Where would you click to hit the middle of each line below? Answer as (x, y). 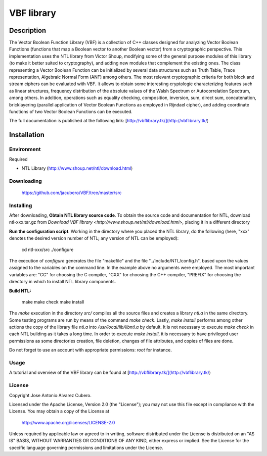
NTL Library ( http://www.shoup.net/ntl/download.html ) (77, 168)
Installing (21, 205)
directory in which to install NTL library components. (63, 282)
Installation (27, 135)
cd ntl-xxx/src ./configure (47, 250)
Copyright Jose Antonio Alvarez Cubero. (50, 395)
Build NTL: (20, 291)
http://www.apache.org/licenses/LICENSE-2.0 (68, 422)
